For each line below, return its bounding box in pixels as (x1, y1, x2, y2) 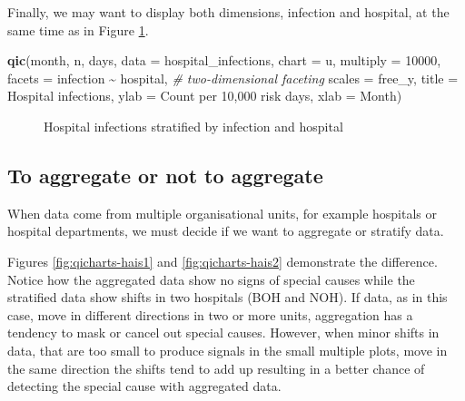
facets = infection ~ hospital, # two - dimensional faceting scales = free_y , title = (7, 68, 459, 87)
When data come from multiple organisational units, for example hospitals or (7, 203, 437, 222)
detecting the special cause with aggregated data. (7, 377, 282, 396)
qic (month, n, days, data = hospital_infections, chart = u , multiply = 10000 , (7, 51, 441, 70)
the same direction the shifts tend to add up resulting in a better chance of (7, 358, 425, 377)
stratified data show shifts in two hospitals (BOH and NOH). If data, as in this (7, 288, 448, 307)
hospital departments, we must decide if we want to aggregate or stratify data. (7, 221, 444, 240)
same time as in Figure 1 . (7, 20, 149, 39)
